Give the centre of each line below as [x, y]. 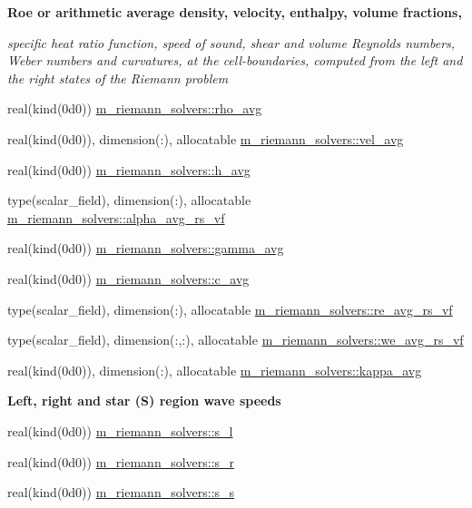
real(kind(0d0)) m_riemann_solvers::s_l [120, 430]
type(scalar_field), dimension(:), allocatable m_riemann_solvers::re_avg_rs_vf [230, 309]
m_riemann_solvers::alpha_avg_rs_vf [116, 217]
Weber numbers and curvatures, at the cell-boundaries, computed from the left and [235, 60]
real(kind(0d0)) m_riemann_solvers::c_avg [128, 278]
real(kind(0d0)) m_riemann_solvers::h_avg [129, 169]
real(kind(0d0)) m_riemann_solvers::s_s [121, 492]
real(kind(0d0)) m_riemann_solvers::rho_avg [135, 108]
